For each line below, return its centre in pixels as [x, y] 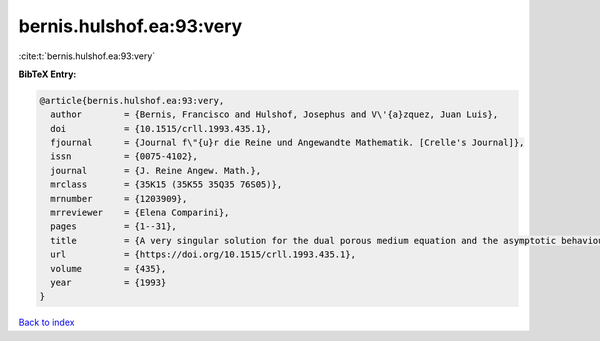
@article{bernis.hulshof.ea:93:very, [132, 100]
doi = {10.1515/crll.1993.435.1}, [161, 128]
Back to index [46, 322]
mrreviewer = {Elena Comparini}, [140, 213]
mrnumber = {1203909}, [119, 198]
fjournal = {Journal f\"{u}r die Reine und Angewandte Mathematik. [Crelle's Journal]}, [287, 143]
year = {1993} [108, 282]
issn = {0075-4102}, [124, 156]
